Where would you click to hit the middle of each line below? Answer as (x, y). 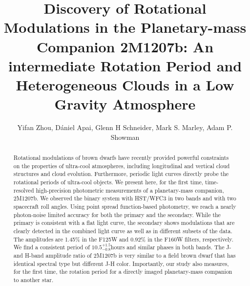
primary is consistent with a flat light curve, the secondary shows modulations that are (124, 223)
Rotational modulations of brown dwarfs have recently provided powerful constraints (121, 158)
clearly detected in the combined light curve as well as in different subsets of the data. (123, 231)
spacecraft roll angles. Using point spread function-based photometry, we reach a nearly (125, 206)
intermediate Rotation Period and (125, 65)
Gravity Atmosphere (125, 104)
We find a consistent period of (52, 247)
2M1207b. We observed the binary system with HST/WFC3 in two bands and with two (125, 198)
